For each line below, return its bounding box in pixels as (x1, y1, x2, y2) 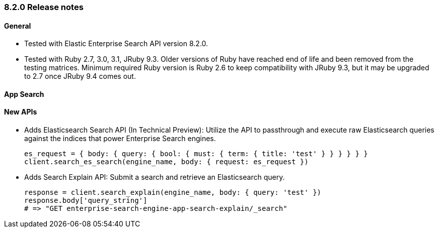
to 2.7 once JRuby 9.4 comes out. (24, 72, 136, 81)
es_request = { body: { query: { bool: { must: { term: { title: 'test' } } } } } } (24, 150, 368, 158)
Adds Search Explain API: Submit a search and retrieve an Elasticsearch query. (24, 173, 285, 182)
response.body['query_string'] (24, 196, 148, 205)
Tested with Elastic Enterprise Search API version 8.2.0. (24, 39, 208, 48)
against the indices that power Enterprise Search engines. (24, 134, 216, 143)
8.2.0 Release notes (4, 2, 84, 12)
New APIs (4, 107, 37, 117)
